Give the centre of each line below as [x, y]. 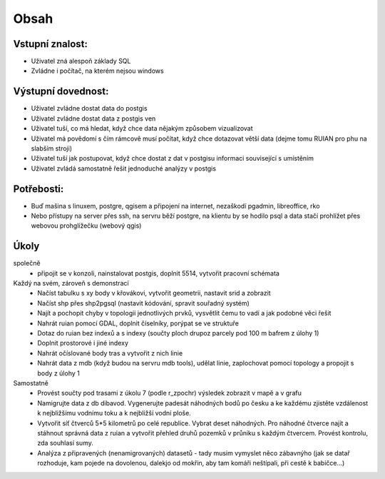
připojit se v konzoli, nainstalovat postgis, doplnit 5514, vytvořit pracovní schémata [158, 273]
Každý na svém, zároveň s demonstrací [71, 283]
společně [27, 263]
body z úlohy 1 [58, 373]
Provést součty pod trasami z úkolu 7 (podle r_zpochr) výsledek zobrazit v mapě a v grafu [170, 393]
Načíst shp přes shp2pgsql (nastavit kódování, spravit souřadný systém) [143, 303]
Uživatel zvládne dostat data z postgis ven [93, 119]
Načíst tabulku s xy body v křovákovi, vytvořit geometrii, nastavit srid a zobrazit [154, 293]
